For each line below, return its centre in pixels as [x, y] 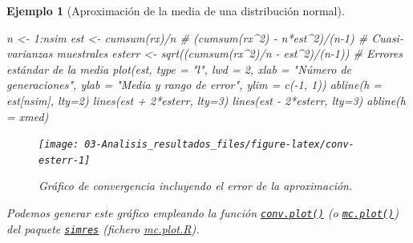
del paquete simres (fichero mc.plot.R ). [103, 228]
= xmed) [28, 116]
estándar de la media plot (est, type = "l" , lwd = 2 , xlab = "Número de [179, 69]
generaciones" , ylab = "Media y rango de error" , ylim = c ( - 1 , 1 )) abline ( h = [194, 85]
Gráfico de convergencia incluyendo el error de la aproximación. [196, 186]
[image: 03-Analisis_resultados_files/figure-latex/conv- [196, 145]
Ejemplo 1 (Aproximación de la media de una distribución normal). [176, 10]
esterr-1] [65, 160]
